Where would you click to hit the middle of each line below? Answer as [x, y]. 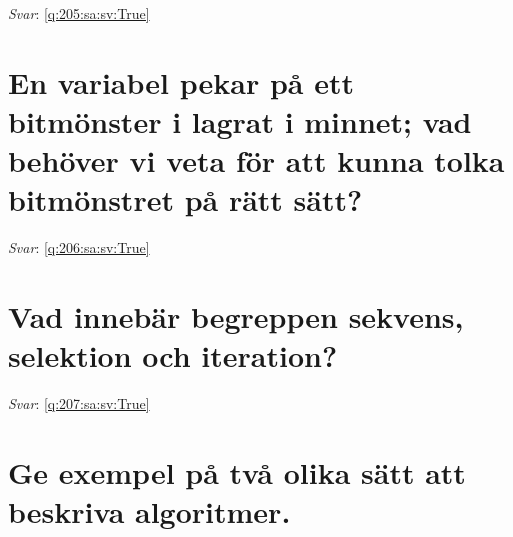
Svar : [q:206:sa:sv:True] [79, 247]
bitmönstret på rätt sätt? [185, 199]
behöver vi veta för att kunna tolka [256, 160]
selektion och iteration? [173, 355]
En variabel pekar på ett [181, 81]
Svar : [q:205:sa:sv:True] [79, 13]
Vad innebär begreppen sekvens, [236, 316]
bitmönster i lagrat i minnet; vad [240, 120]
